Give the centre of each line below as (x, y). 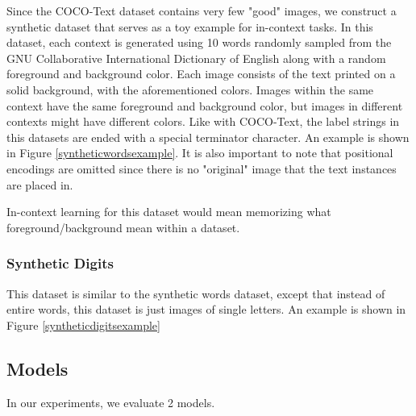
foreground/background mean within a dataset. (123, 227)
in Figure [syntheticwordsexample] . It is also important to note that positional (200, 153)
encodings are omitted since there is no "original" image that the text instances (202, 168)
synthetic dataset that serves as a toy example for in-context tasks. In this (190, 26)
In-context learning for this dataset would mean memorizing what (169, 212)
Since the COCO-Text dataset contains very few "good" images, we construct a (202, 10)
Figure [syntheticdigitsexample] (83, 324)
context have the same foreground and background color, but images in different (205, 105)
